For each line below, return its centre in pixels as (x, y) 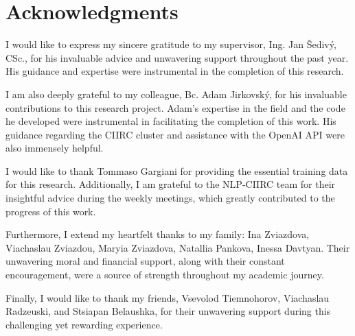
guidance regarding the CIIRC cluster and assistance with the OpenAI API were (175, 134)
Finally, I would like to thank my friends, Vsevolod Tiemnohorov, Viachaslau (168, 297)
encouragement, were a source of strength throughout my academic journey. (165, 275)
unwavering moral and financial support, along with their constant (145, 261)
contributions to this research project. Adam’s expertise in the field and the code (175, 107)
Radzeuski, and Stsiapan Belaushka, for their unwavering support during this (168, 311)
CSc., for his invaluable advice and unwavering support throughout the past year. (177, 57)
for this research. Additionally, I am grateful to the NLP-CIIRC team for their (171, 184)
